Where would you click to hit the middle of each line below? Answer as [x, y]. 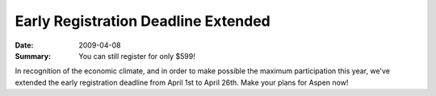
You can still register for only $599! [137, 56]
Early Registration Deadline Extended [143, 21]
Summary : [33, 56]
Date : [24, 45]
